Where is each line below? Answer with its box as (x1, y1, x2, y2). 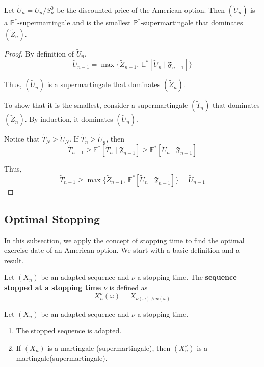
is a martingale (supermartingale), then (47, 342, 171, 353)
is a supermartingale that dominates (47, 79, 161, 90)
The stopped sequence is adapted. (16, 325, 122, 336)
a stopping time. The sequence (137, 272, 237, 283)
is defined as (109, 281, 148, 292)
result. (4, 255, 24, 265)
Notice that (4, 133, 40, 144)
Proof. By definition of (4, 48, 74, 59)
